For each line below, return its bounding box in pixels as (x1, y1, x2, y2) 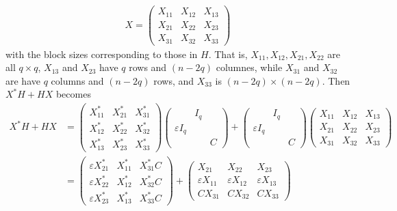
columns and (51, 73, 104, 87)
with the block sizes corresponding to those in (5, 46, 198, 61)
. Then (322, 73, 350, 87)
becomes (55, 87, 91, 101)
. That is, (208, 46, 248, 61)
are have (5, 73, 40, 87)
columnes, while (216, 60, 283, 74)
